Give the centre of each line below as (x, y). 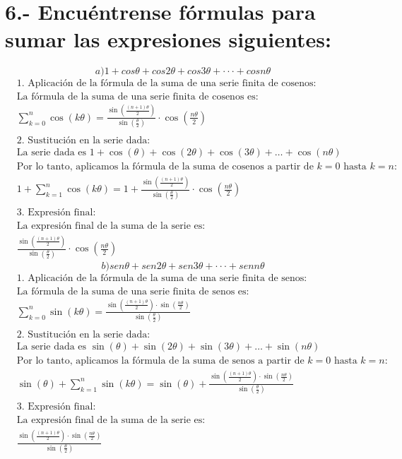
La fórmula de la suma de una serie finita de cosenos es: (137, 97)
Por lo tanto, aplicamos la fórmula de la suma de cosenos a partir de (165, 167)
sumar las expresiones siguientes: (168, 39)
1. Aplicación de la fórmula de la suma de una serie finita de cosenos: (166, 84)
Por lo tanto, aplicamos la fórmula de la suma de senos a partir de (160, 361)
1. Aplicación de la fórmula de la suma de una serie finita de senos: (162, 278)
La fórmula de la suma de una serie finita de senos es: (133, 291)
